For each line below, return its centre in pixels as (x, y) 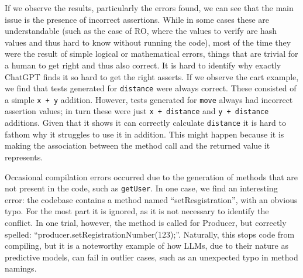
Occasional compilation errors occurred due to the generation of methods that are (151, 176)
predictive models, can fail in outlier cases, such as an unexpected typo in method (151, 257)
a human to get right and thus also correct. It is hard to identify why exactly (143, 65)
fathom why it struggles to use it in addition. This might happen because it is (144, 134)
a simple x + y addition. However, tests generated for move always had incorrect (149, 99)
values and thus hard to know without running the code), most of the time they (148, 42)
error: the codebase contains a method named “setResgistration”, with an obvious (151, 199)
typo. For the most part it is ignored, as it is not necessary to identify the (137, 211)
